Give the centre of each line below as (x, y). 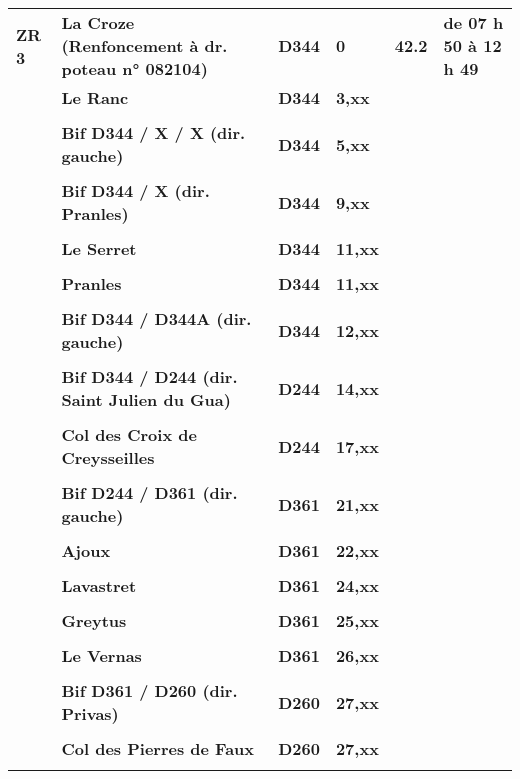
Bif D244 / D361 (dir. (149, 492)
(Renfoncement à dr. (144, 45)
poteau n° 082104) (134, 68)
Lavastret (99, 585)
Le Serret (99, 248)
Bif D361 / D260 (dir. (149, 690)
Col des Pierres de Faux (158, 748)
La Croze (98, 22)
